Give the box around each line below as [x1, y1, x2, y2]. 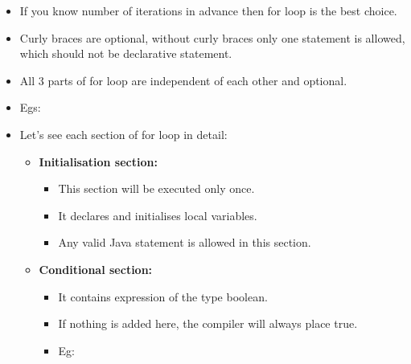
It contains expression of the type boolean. [58, 288, 268, 305]
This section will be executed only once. [58, 180, 255, 197]
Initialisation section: [39, 153, 158, 170]
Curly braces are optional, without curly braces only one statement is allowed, [19, 29, 405, 46]
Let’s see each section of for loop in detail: [19, 125, 228, 142]
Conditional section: [39, 260, 153, 277]
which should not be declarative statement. [19, 45, 232, 62]
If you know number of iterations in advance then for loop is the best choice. [19, 2, 397, 18]
